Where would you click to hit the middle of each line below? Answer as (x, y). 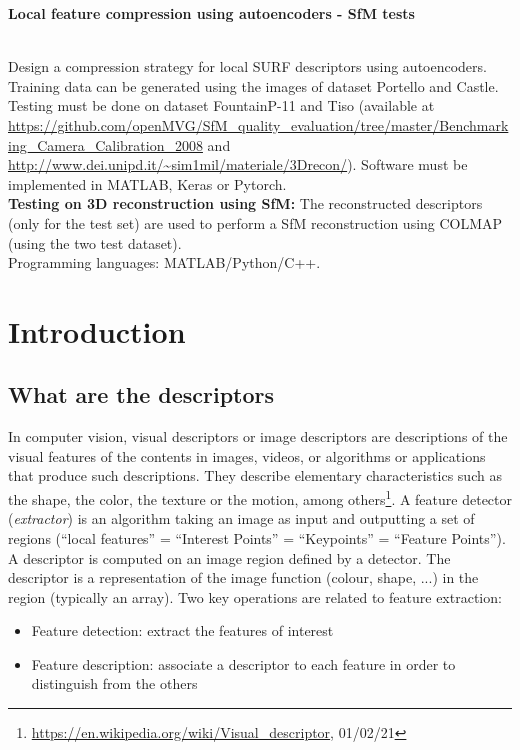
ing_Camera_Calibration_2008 (105, 144)
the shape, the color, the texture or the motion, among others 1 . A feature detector (260, 497)
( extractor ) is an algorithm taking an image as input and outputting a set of (241, 518)
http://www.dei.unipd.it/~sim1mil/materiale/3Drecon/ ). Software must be (238, 164)
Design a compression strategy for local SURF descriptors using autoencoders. (247, 66)
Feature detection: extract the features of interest (182, 630)
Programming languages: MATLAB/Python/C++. (164, 262)
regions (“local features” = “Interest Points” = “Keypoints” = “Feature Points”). (257, 537)
